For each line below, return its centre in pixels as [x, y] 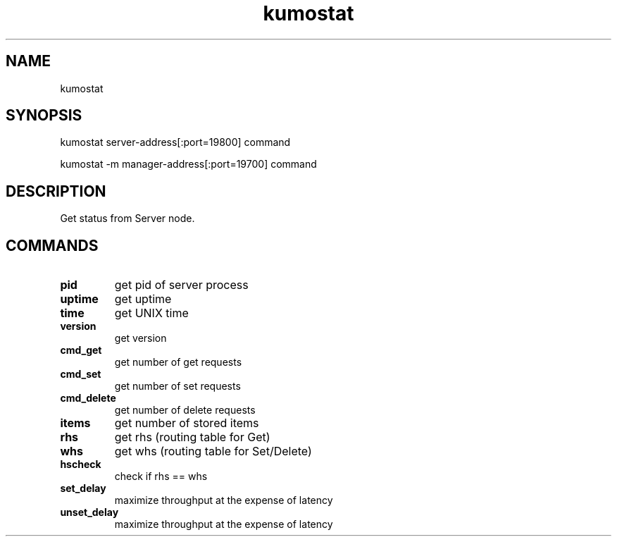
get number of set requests [177, 386]
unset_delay [89, 512]
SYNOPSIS [44, 116]
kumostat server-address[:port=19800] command [175, 142]
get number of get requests [178, 362]
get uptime [143, 299]
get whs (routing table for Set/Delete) [213, 451]
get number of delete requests [185, 410]
